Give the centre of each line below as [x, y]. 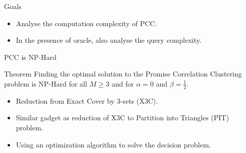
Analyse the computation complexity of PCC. [86, 23]
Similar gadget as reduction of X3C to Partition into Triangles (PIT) [122, 118]
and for [123, 83]
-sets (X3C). [139, 100]
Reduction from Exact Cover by [65, 100]
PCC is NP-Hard [30, 57]
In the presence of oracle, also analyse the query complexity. [109, 40]
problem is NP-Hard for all [46, 83]
